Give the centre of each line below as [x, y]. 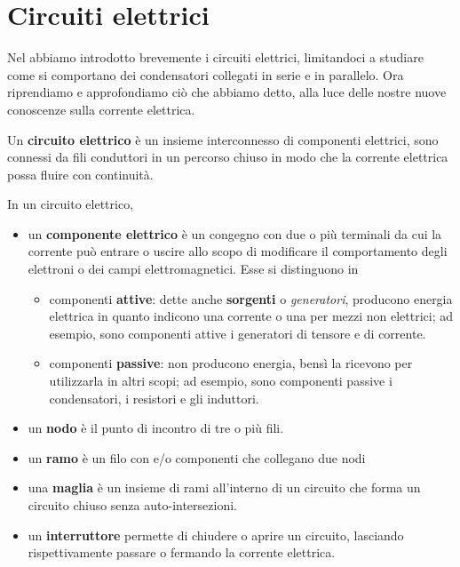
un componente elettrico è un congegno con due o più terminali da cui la [235, 233]
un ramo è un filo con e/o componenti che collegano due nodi [197, 457]
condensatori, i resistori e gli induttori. [154, 398]
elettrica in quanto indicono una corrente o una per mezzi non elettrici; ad [251, 316]
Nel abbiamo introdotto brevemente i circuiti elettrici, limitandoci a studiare [215, 57]
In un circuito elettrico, [71, 204]
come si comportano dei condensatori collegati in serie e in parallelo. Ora [206, 74]
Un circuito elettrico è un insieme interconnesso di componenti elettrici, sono [223, 139]
